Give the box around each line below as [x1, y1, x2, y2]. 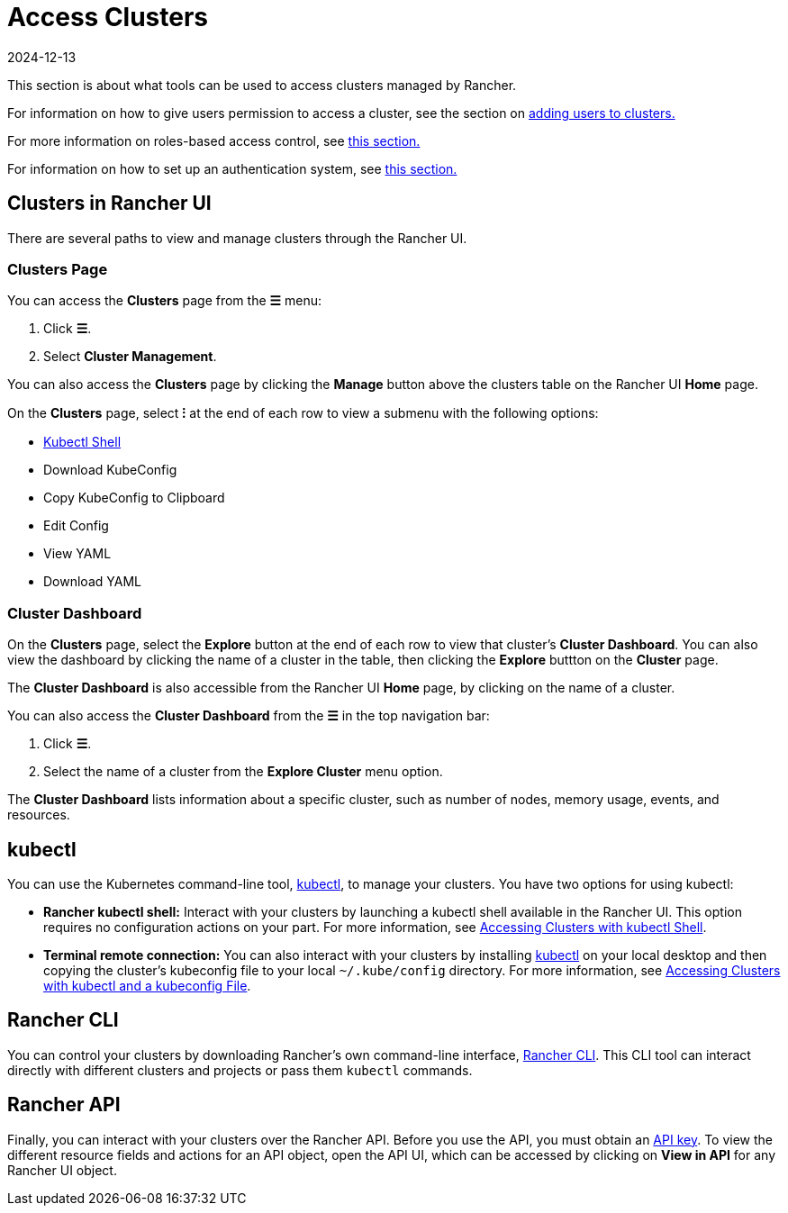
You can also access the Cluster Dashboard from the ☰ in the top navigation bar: [7, 708, 490, 724]
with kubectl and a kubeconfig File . [43, 977, 251, 993]
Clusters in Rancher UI [7, 192, 212, 215]
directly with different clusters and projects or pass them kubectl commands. [7, 1062, 473, 1078]
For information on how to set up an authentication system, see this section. [7, 160, 457, 177]
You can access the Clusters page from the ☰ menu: [7, 293, 322, 309]
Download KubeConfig [43, 462, 177, 478]
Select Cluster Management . [43, 349, 217, 365]
